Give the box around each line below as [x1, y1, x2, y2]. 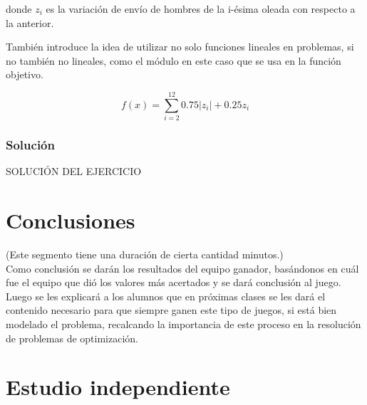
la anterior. [6, 15, 54, 30]
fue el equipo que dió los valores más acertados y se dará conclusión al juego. [6, 275, 341, 290]
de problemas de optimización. [6, 330, 139, 345]
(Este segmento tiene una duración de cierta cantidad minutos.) [6, 247, 284, 262]
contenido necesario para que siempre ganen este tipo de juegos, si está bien [6, 303, 337, 317]
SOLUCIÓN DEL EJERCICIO [6, 164, 142, 179]
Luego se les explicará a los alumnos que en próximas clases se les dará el [6, 288, 326, 303]
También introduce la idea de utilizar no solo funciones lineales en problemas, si [6, 39, 354, 54]
